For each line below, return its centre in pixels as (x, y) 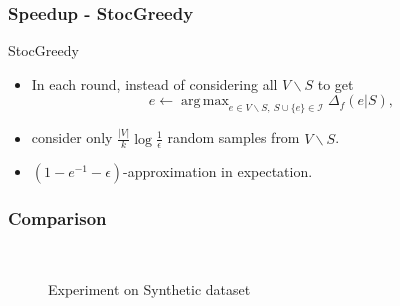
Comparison (57, 218)
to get (335, 83)
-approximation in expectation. (218, 171)
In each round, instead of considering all (154, 83)
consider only (72, 137)
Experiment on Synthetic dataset (149, 289)
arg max (204, 101)
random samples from (233, 137)
